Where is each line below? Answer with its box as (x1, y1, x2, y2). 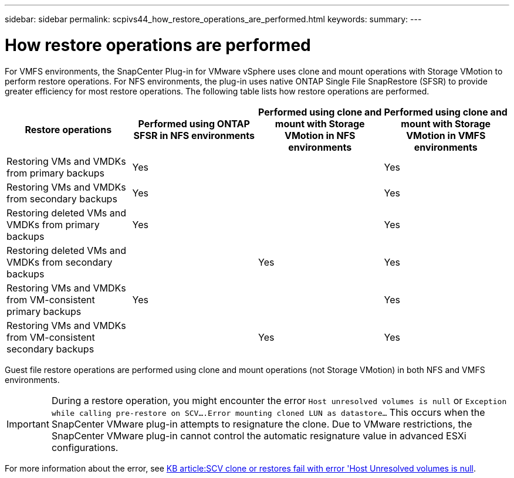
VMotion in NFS (284, 129, 356, 141)
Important (6, 418, 49, 430)
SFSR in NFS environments (133, 129, 255, 141)
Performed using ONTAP (138, 117, 250, 130)
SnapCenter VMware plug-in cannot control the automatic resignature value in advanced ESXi (51, 429, 466, 442)
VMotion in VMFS (406, 129, 486, 141)
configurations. (51, 441, 119, 453)
